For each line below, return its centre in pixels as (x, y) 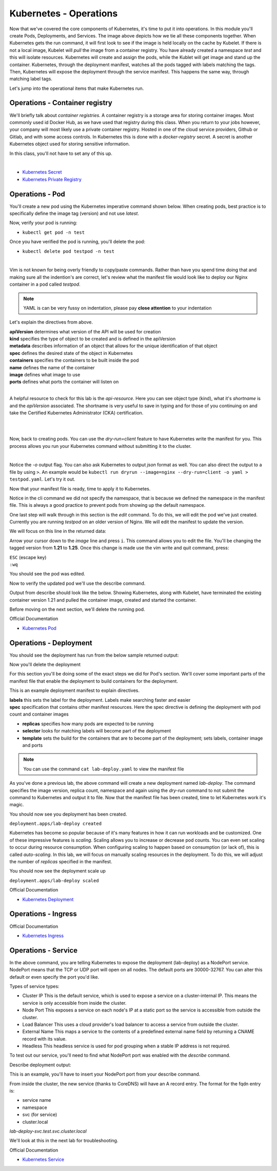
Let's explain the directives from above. (51, 322)
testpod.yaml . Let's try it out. (42, 479)
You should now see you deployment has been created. (68, 814)
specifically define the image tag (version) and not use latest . (74, 213)
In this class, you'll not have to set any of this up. (61, 153)
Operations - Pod (37, 194)
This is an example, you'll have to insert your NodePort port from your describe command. (105, 1074)
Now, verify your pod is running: (43, 223)
